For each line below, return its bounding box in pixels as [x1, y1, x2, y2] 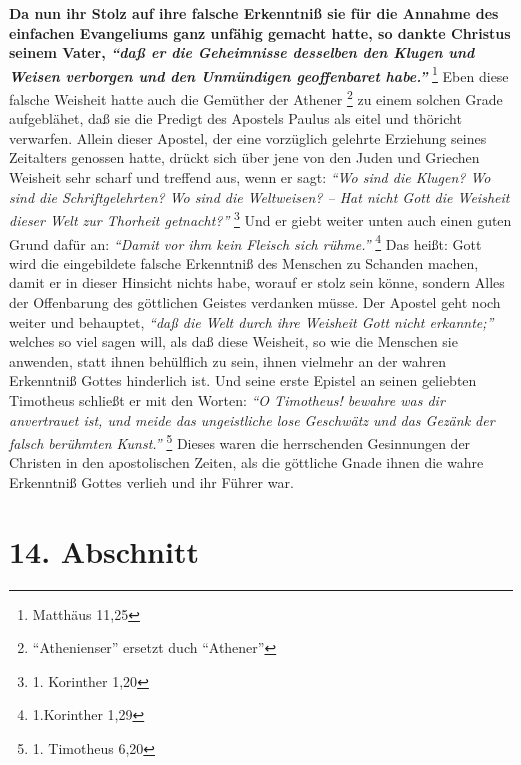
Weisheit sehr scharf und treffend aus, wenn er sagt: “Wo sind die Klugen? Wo [9, 167, 491, 188]
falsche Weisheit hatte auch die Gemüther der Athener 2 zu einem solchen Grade [9, 86, 503, 109]
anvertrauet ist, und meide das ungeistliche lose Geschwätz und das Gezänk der [9, 409, 495, 430]
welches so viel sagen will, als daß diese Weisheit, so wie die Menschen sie [9, 331, 458, 352]
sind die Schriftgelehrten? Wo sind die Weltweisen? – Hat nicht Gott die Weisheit [9, 186, 510, 207]
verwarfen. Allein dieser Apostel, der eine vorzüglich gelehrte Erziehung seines [9, 127, 487, 148]
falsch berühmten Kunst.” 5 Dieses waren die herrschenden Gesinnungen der [9, 430, 471, 453]
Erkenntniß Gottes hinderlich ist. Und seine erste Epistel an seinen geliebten [9, 370, 477, 391]
